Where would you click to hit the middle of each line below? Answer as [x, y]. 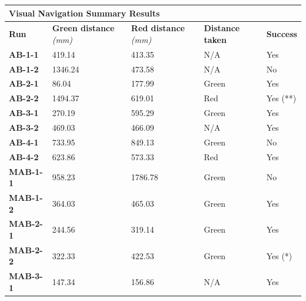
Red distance [158, 28]
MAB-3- [26, 276]
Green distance [83, 28]
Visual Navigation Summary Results [84, 13]
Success [282, 34]
